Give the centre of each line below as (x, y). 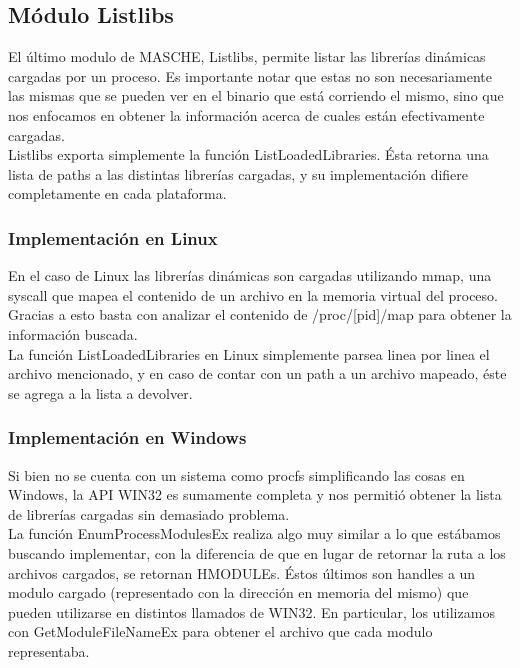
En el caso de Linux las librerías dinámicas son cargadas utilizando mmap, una (250, 275)
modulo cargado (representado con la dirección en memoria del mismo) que (238, 592)
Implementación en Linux (113, 237)
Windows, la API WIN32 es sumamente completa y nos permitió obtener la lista (255, 494)
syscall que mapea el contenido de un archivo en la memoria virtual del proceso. (253, 294)
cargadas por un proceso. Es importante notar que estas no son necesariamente (250, 75)
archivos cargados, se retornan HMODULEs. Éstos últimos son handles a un (242, 572)
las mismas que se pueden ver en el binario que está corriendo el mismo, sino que (256, 95)
